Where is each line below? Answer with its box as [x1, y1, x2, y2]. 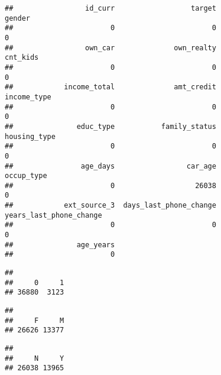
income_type [5, 92, 51, 101]
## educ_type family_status [5, 122, 216, 131]
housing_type [5, 132, 56, 141]
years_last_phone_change [5, 211, 102, 219]
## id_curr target [5, 4, 216, 12]
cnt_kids [5, 53, 39, 62]
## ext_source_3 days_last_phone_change [5, 201, 216, 210]
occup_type [5, 172, 47, 180]
